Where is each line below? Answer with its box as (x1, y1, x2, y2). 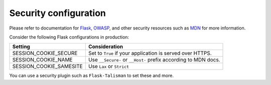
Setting (12, 43, 30, 50)
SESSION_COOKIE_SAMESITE (12, 63, 83, 70)
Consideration (88, 43, 123, 50)
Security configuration (9, 7, 106, 18)
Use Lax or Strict (88, 63, 129, 70)
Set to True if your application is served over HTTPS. (88, 50, 212, 57)
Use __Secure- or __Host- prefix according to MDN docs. (88, 56, 220, 63)
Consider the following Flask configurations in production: (9, 34, 129, 40)
